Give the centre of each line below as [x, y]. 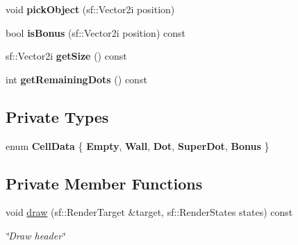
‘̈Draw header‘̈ [35, 235]
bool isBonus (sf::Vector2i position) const [96, 32]
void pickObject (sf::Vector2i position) [90, 9]
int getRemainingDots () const [76, 79]
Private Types [57, 116]
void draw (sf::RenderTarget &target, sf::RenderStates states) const [149, 212]
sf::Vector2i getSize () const [66, 56]
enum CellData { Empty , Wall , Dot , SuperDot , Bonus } [138, 145]
